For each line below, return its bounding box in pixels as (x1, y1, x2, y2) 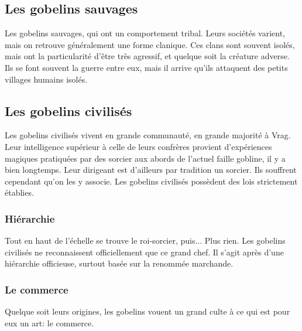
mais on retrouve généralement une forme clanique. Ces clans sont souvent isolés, (5, 38, 295, 50)
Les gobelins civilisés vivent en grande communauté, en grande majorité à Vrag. (5, 129, 291, 141)
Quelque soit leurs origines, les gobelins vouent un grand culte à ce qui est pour (5, 305, 290, 318)
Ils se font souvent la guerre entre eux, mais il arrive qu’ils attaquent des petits (5, 61, 288, 73)
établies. (5, 186, 34, 199)
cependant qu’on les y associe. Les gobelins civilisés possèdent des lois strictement (5, 175, 298, 187)
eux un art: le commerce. (5, 316, 94, 329)
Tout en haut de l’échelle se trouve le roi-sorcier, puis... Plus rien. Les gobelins (5, 234, 286, 247)
